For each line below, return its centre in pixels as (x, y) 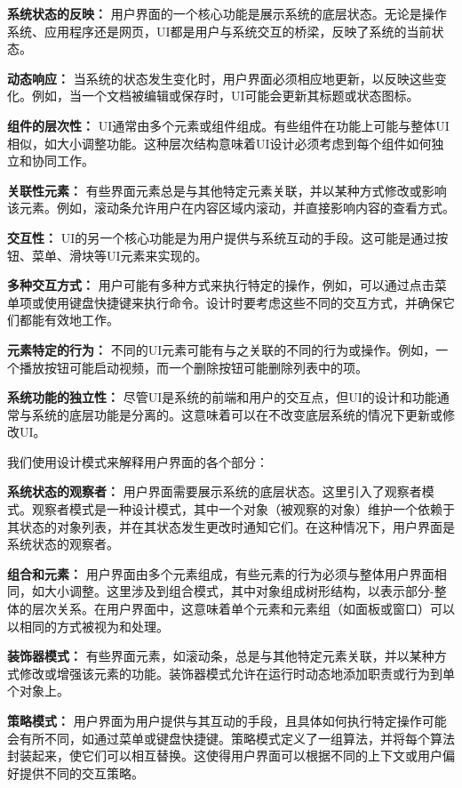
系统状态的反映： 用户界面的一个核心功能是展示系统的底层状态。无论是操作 (227, 13)
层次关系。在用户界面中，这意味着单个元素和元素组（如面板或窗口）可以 (243, 609)
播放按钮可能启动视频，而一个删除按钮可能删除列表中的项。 (193, 367)
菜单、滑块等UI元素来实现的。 (119, 255)
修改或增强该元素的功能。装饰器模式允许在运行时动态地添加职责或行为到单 (237, 673)
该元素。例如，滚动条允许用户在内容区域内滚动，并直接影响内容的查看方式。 (231, 208)
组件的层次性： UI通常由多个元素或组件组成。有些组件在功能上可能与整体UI (228, 125)
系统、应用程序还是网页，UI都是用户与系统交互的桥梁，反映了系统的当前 (219, 31)
